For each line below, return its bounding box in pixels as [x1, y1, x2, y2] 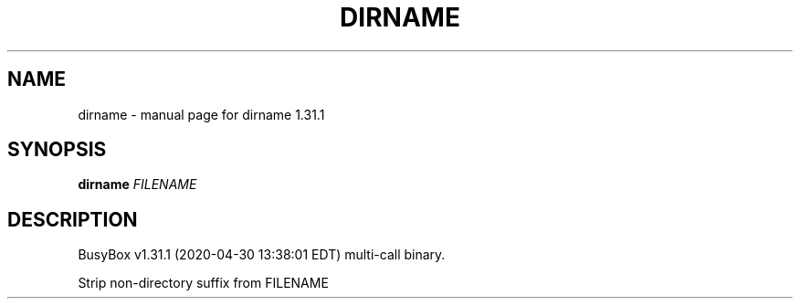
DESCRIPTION [7, 207, 138, 231]
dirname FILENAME [78, 176, 197, 193]
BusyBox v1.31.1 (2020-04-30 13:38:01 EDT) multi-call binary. [78, 247, 446, 263]
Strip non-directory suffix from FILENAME [78, 275, 329, 291]
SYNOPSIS [7, 138, 107, 162]
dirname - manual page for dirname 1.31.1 [78, 106, 325, 122]
